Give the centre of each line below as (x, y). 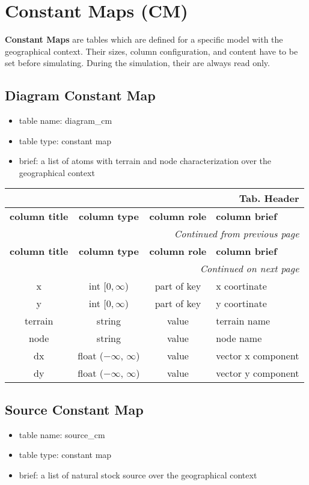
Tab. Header (269, 198)
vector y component (258, 373)
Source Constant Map (74, 409)
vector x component (258, 356)
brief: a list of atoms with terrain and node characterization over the (145, 161)
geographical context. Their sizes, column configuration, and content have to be (151, 51)
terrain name (243, 321)
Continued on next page (249, 269)
